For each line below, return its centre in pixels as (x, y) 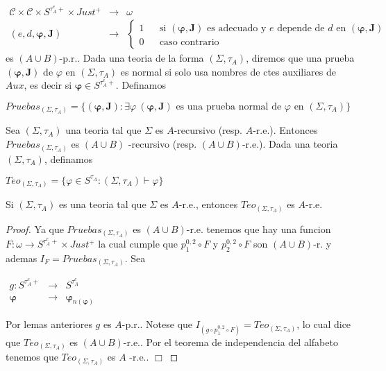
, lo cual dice (324, 324)
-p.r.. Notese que (157, 324)
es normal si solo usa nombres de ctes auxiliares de (228, 71)
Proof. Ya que (35, 228)
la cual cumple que (138, 244)
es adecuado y (237, 29)
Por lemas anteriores (49, 324)
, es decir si (48, 85)
